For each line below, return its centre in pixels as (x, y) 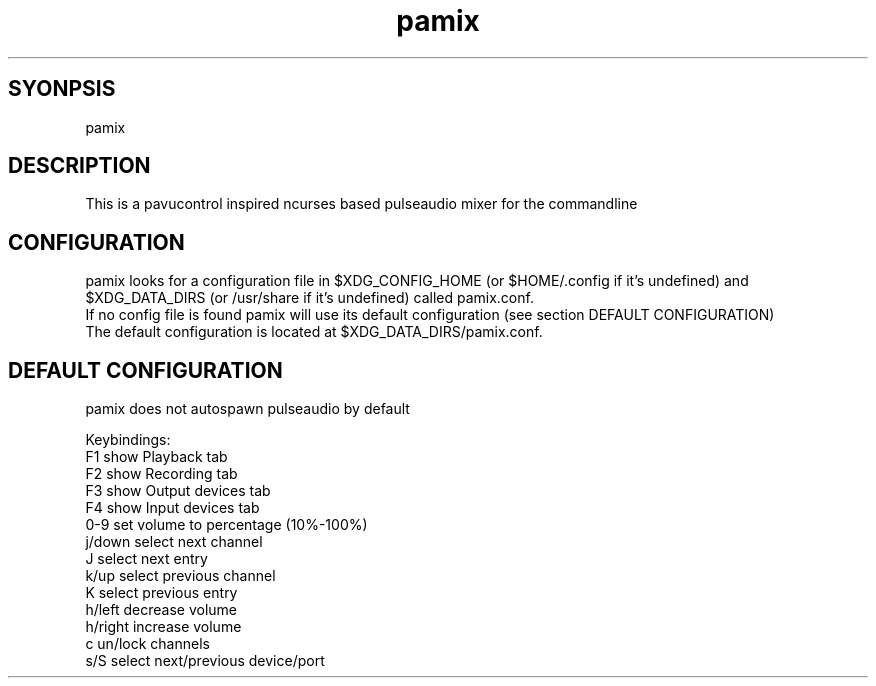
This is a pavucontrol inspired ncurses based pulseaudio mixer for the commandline (361, 204)
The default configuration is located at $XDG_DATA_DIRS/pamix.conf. (314, 332)
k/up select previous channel (180, 576)
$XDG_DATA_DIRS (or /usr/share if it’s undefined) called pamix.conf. (309, 298)
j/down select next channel (174, 542)
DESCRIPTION (79, 166)
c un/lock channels (147, 644)
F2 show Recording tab (161, 474)
